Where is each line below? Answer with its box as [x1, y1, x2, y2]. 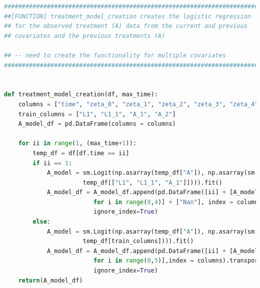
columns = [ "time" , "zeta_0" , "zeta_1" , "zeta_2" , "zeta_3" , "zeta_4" [18, 100, 258, 108]
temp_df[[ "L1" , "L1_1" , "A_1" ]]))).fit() [82, 179, 222, 186]
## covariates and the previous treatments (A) [4, 32, 165, 39]
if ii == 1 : [32, 159, 72, 167]
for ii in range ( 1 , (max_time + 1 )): [18, 140, 136, 147]
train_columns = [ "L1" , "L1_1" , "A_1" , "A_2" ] [18, 110, 176, 118]
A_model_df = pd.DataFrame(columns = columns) [18, 120, 176, 128]
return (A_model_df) [18, 277, 83, 284]
